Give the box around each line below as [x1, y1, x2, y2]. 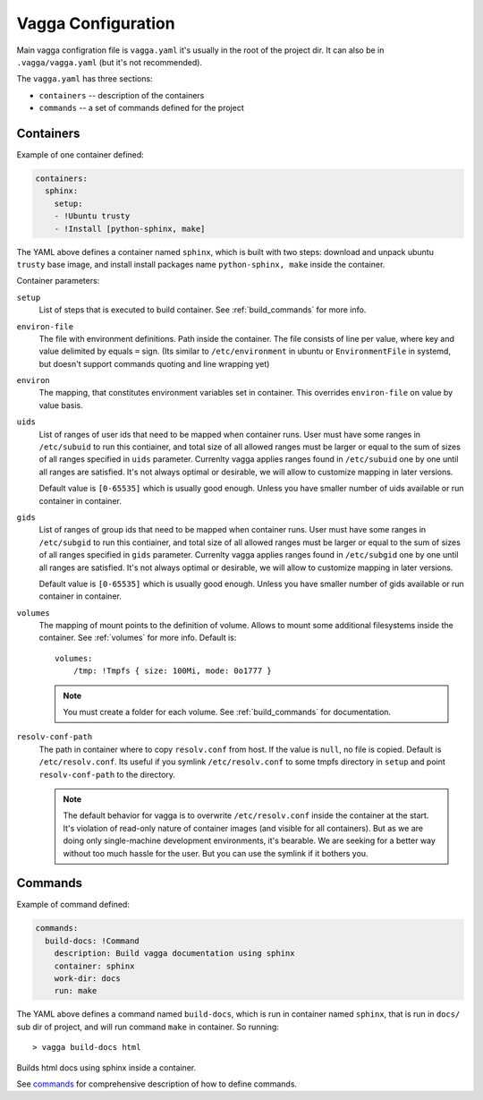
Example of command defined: [16, 900, 130, 910]
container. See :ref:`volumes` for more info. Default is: [38, 632, 237, 644]
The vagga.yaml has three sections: [16, 73, 153, 84]
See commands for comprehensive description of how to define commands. [16, 1079, 298, 1089]
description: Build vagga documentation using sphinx [54, 949, 295, 959]
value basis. [38, 399, 84, 411]
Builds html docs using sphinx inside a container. [16, 1062, 197, 1073]
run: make [54, 985, 97, 996]
